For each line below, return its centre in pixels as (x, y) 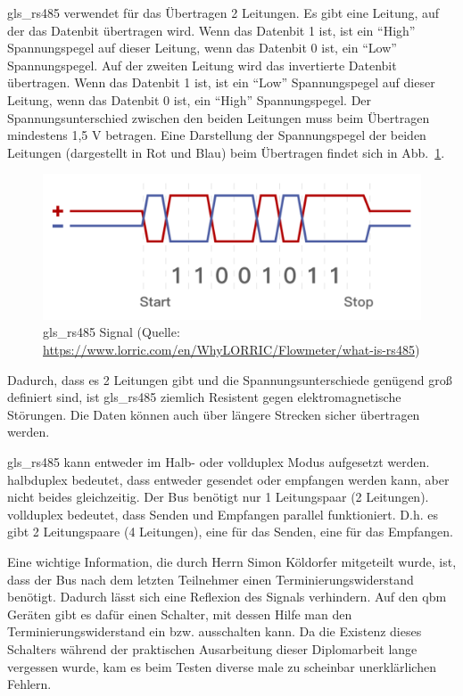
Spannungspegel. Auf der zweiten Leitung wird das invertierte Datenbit (202, 65)
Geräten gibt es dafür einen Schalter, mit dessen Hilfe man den (180, 614)
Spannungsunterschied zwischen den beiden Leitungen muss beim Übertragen (219, 117)
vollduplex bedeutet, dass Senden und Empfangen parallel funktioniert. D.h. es (223, 514)
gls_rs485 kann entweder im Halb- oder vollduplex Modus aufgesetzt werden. (219, 462)
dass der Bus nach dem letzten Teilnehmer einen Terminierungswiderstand (211, 579)
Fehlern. (29, 684)
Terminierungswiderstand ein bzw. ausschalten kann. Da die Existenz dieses (215, 631)
